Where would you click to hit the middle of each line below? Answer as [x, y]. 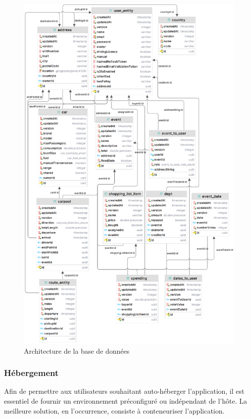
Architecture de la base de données [77, 350]
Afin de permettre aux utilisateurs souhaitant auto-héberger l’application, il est [124, 391]
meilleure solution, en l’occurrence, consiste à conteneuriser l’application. [114, 410]
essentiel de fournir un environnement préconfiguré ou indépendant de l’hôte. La [125, 400]
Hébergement [31, 373]
